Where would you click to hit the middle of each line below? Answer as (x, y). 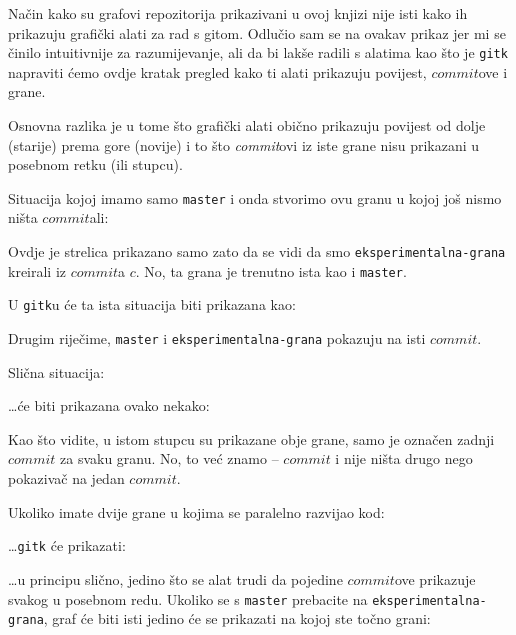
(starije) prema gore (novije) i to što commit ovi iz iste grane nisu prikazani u (244, 144)
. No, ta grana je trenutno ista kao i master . (271, 270)
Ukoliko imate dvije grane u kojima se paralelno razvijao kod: (196, 511)
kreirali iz (37, 270)
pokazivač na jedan (66, 478)
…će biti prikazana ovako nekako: (109, 405)
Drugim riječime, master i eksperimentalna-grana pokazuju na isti (217, 338)
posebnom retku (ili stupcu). (95, 164)
